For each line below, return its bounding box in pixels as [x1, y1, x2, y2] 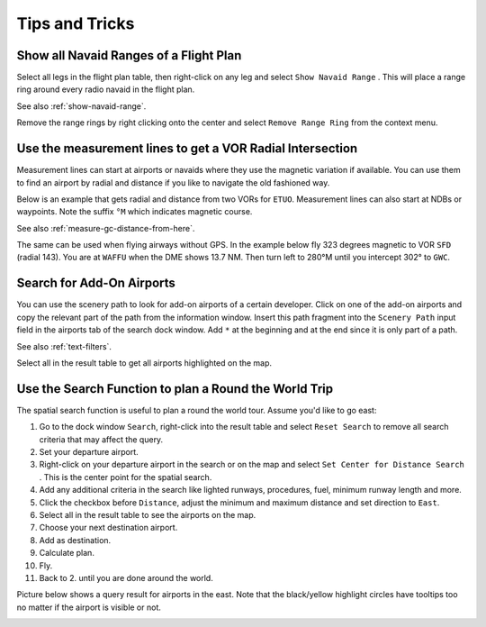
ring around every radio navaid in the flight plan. [16, 84, 195, 95]
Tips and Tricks [16, 14, 135, 33]
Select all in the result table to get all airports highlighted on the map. [16, 357, 273, 368]
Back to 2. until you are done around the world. [39, 572, 213, 583]
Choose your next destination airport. [39, 522, 178, 533]
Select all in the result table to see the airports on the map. [39, 509, 256, 520]
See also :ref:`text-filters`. [16, 341, 112, 351]
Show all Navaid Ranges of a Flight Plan [16, 48, 242, 63]
